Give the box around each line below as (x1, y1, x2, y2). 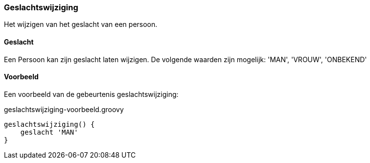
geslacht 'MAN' (20, 128, 78, 136)
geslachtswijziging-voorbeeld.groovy (4, 105, 124, 114)
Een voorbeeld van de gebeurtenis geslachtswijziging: (4, 90, 179, 98)
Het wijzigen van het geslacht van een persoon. (4, 20, 158, 29)
